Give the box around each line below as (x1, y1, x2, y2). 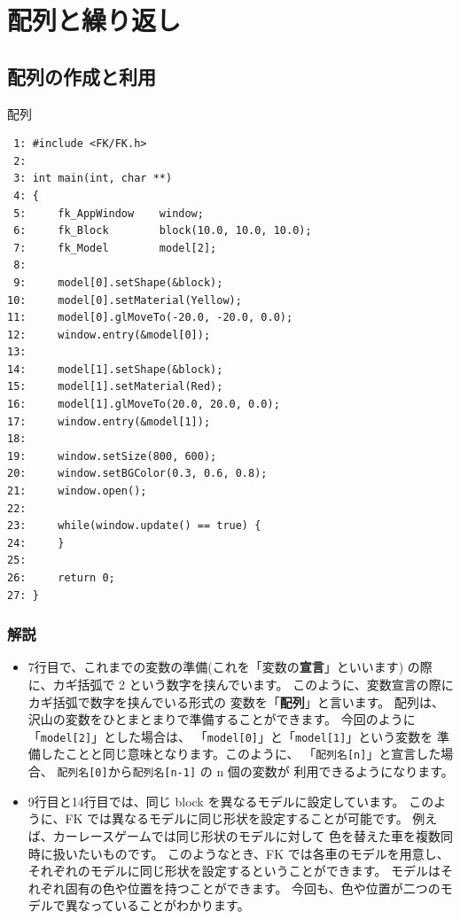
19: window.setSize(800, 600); (7, 449, 217, 463)
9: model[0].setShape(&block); (13, 276, 223, 289)
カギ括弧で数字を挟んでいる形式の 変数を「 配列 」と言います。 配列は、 (27, 692, 445, 711)
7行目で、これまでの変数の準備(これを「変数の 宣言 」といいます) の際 (27, 658, 433, 676)
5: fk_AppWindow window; (13, 206, 204, 220)
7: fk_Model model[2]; (13, 241, 217, 254)
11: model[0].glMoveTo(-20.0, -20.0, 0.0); (7, 311, 293, 324)
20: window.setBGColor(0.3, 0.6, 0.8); (7, 467, 268, 480)
